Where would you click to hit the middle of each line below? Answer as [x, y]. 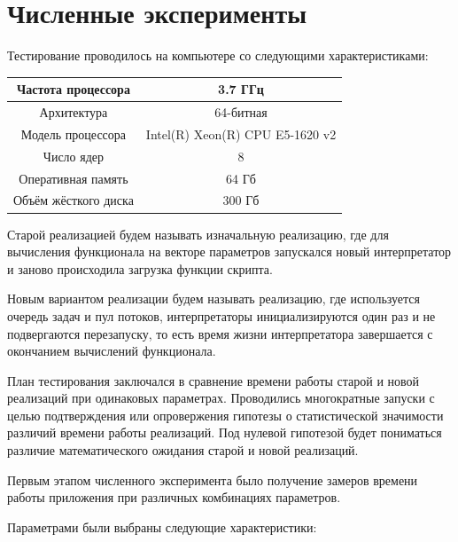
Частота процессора [73, 89]
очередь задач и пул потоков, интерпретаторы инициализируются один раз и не [221, 315]
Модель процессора [74, 134]
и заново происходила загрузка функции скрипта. [140, 268]
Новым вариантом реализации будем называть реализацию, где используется [213, 298]
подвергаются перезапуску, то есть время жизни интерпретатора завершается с [220, 333]
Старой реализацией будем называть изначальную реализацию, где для [198, 234]
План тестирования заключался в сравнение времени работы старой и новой [213, 380]
